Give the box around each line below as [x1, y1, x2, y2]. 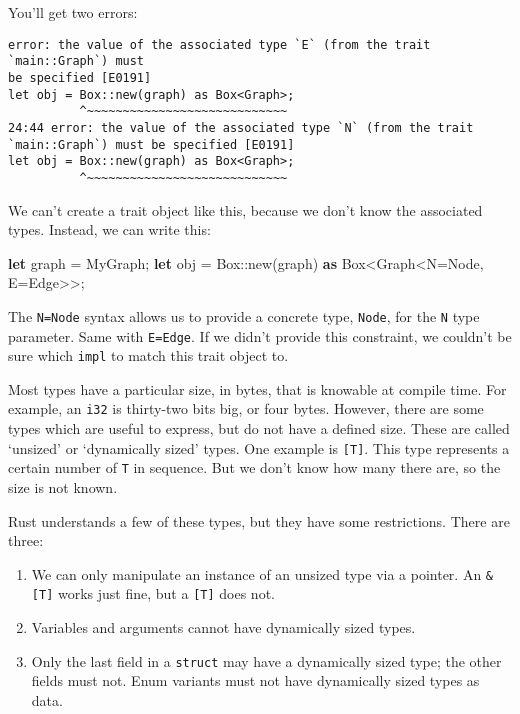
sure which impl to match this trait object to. [8, 345, 289, 366]
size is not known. [8, 477, 118, 497]
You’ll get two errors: [8, 2, 138, 22]
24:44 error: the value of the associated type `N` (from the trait [8, 120, 474, 135]
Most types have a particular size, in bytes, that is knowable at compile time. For [8, 378, 507, 399]
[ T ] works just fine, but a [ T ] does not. [31, 583, 275, 604]
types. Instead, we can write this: [8, 219, 211, 240]
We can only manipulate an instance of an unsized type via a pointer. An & [31, 563, 494, 584]
